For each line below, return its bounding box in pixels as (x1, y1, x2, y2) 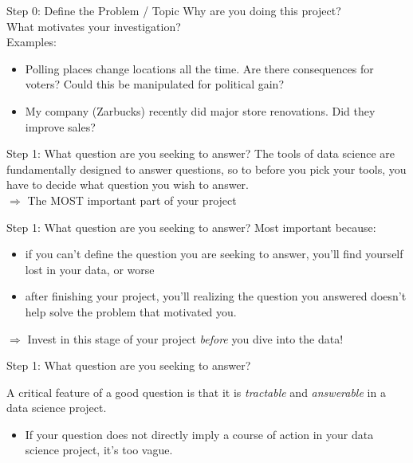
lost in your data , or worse (25, 261, 155, 277)
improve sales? (25, 118, 96, 135)
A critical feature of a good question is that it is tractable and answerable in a (6, 383, 386, 400)
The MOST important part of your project (27, 191, 237, 208)
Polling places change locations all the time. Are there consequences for (25, 60, 374, 77)
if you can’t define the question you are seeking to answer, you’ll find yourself (25, 245, 403, 262)
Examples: (6, 33, 57, 50)
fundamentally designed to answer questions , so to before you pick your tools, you (6, 160, 407, 177)
